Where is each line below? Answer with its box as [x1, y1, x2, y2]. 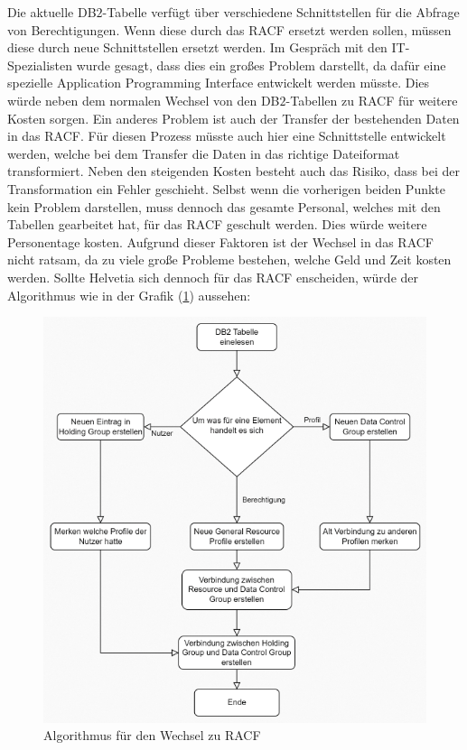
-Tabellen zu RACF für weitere [285, 90, 458, 109]
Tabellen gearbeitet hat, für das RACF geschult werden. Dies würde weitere [7, 215, 427, 234]
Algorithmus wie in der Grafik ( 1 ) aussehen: [7, 285, 251, 304]
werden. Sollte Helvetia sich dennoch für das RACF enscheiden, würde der [7, 267, 418, 286]
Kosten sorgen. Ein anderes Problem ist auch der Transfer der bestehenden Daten [7, 108, 460, 127]
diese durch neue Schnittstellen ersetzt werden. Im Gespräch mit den [7, 38, 388, 57]
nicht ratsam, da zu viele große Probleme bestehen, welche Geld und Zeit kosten [7, 250, 452, 269]
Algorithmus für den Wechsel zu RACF [43, 726, 261, 745]
